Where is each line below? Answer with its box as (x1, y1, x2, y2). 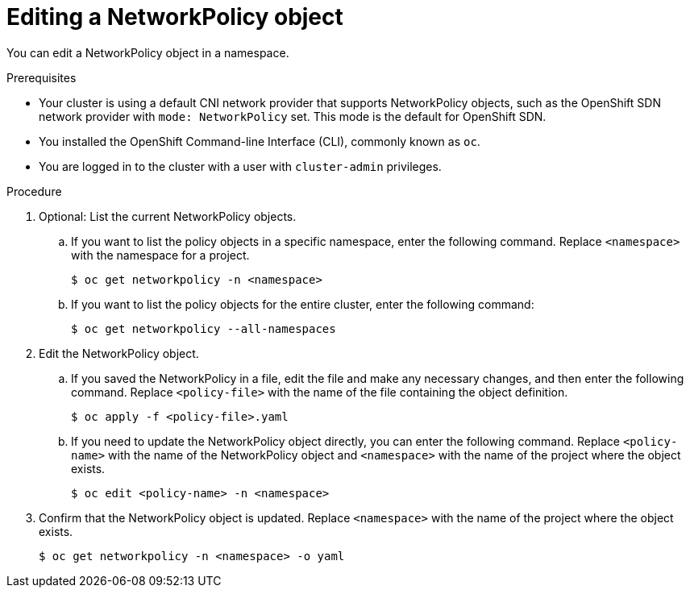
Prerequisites (6, 70, 77, 85)
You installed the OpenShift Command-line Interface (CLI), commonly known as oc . (39, 134, 480, 148)
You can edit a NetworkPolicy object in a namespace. (6, 45, 289, 60)
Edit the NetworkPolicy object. (39, 346, 199, 360)
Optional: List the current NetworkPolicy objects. (39, 209, 297, 223)
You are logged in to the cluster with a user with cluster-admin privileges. (39, 159, 442, 173)
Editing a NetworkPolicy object (6, 3, 343, 31)
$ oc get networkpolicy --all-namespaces (71, 322, 336, 335)
